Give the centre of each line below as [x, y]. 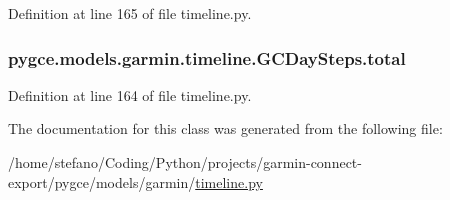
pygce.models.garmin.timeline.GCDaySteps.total [207, 57]
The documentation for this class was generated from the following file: [225, 128]
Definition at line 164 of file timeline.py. [130, 94]
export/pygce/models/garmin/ [102, 181]
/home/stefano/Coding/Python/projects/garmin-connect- [185, 162]
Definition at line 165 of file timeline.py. [130, 13]
